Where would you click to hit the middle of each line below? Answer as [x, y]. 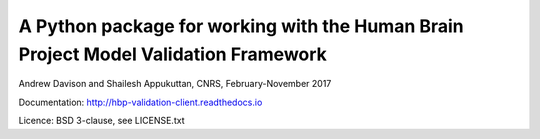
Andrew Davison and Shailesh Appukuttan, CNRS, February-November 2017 [175, 84]
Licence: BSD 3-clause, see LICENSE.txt [101, 121]
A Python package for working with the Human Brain [241, 26]
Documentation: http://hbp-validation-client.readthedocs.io [140, 102]
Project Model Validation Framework [172, 54]
